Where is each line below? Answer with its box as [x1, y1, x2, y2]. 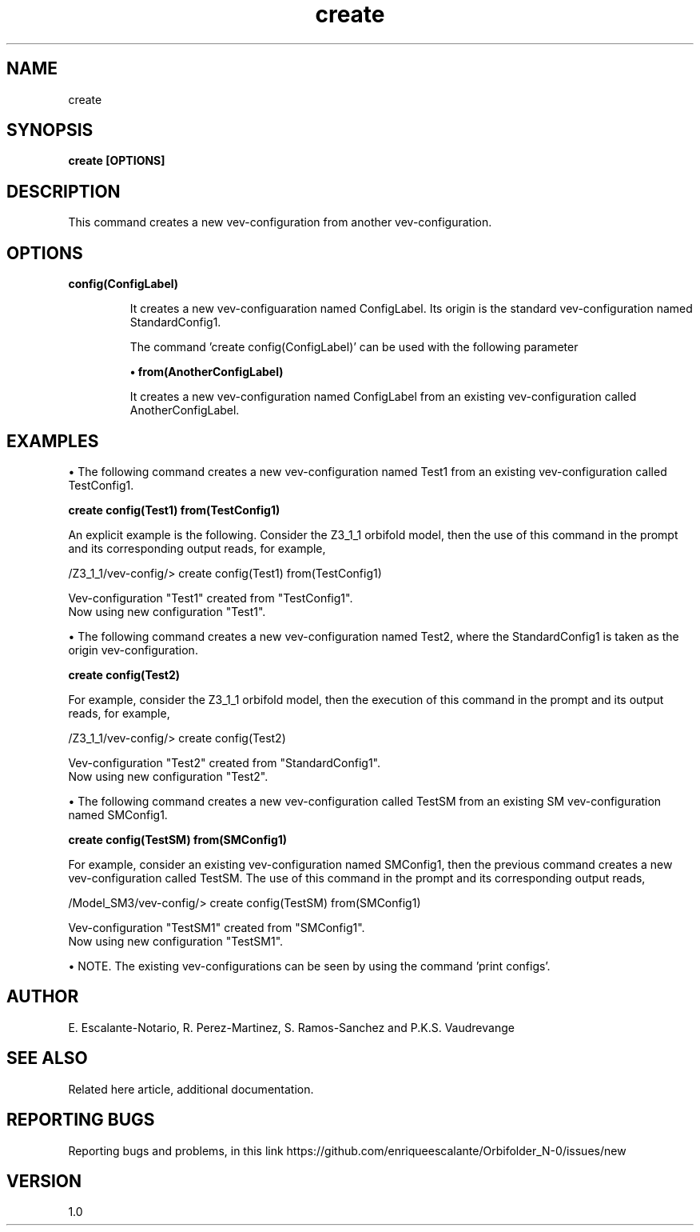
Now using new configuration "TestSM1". [68, 934, 284, 948]
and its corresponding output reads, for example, [68, 541, 326, 555]
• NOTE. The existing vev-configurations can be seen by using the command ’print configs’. [68, 958, 551, 973]
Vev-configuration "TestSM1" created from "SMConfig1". [68, 920, 365, 934]
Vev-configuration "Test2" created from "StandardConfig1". [68, 755, 380, 770]
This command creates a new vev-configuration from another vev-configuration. [68, 215, 492, 230]
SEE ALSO [6, 1048, 88, 1069]
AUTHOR [6, 986, 79, 1007]
